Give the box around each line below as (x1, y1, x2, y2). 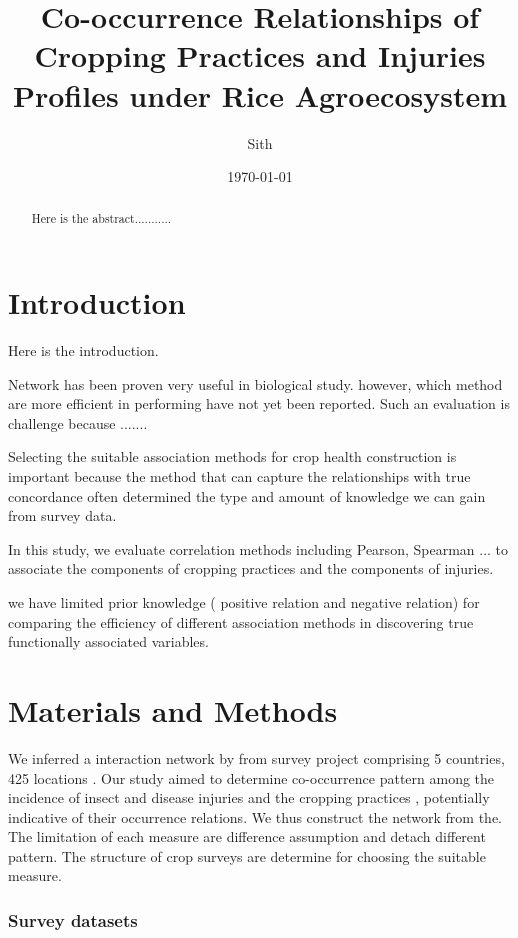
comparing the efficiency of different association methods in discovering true (8, 611, 474, 632)
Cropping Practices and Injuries (34, 35, 486, 76)
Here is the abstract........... (31, 210, 172, 227)
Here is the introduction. (8, 340, 159, 361)
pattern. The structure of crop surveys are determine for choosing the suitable (8, 845, 486, 866)
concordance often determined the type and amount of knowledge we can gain (8, 485, 486, 506)
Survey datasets (8, 908, 138, 932)
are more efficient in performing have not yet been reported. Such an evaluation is (8, 393, 510, 414)
